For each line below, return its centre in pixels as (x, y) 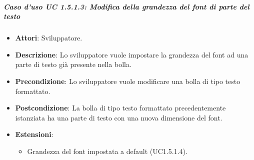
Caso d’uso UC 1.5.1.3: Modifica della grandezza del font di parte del (126, 6)
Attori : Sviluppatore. (49, 38)
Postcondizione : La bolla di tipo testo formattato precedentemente (120, 108)
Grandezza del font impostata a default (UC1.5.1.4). (107, 151)
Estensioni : (34, 134)
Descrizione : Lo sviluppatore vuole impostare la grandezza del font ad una (132, 54)
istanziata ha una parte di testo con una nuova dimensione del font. (119, 117)
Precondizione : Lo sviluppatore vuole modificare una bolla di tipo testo (128, 81)
